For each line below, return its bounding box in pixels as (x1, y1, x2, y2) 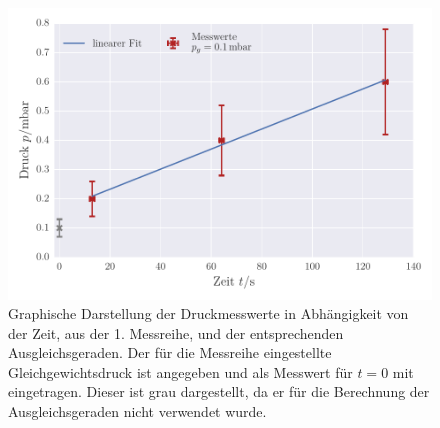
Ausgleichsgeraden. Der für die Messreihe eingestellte (8, 342, 332, 363)
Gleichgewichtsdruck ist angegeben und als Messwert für (8, 361, 353, 382)
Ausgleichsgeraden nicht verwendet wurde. (8, 401, 267, 422)
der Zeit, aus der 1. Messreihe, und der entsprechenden (8, 322, 344, 343)
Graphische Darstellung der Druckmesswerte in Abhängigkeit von (8, 303, 409, 324)
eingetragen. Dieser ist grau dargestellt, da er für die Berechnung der (8, 381, 430, 402)
